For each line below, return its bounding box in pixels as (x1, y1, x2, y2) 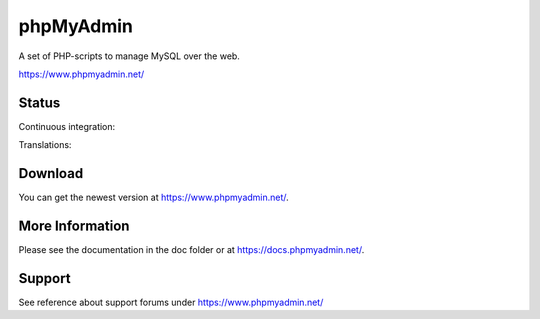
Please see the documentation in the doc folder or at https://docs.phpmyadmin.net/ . (18, 244, 365, 256)
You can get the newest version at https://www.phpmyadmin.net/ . (18, 191, 289, 204)
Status (18, 94, 61, 111)
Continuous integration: (18, 120, 116, 132)
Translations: (18, 139, 72, 151)
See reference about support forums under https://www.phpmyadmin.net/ (18, 296, 324, 308)
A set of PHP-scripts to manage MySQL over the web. (18, 50, 240, 62)
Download (18, 165, 84, 182)
